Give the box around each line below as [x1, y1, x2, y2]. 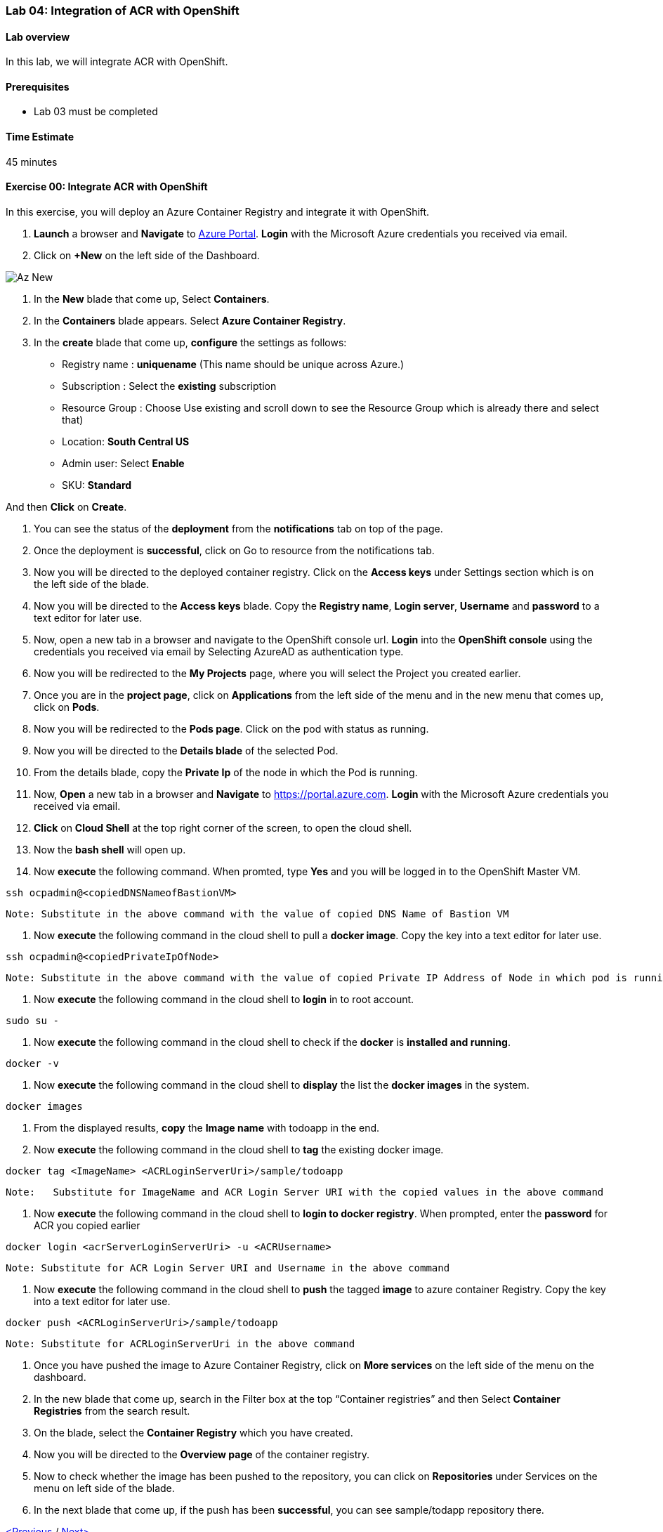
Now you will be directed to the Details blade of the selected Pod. [34, 744, 339, 757]
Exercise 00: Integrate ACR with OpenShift [6, 181, 208, 193]
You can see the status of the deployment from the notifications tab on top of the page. [34, 522, 443, 535]
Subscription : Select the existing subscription [62, 379, 277, 392]
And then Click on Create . [6, 500, 127, 513]
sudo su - [6, 1014, 59, 1026]
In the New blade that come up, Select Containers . [34, 292, 270, 305]
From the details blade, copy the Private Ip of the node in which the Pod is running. [34, 766, 418, 778]
